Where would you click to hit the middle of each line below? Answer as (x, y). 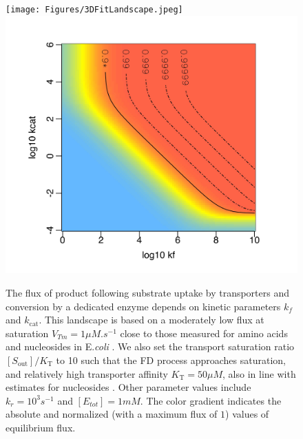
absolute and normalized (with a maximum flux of (112, 414)
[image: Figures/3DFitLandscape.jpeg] (94, 10)
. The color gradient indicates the (211, 400)
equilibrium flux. (41, 427)
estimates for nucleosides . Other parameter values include (128, 387)
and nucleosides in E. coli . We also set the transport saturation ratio (150, 346)
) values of (247, 414)
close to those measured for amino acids (204, 333)
